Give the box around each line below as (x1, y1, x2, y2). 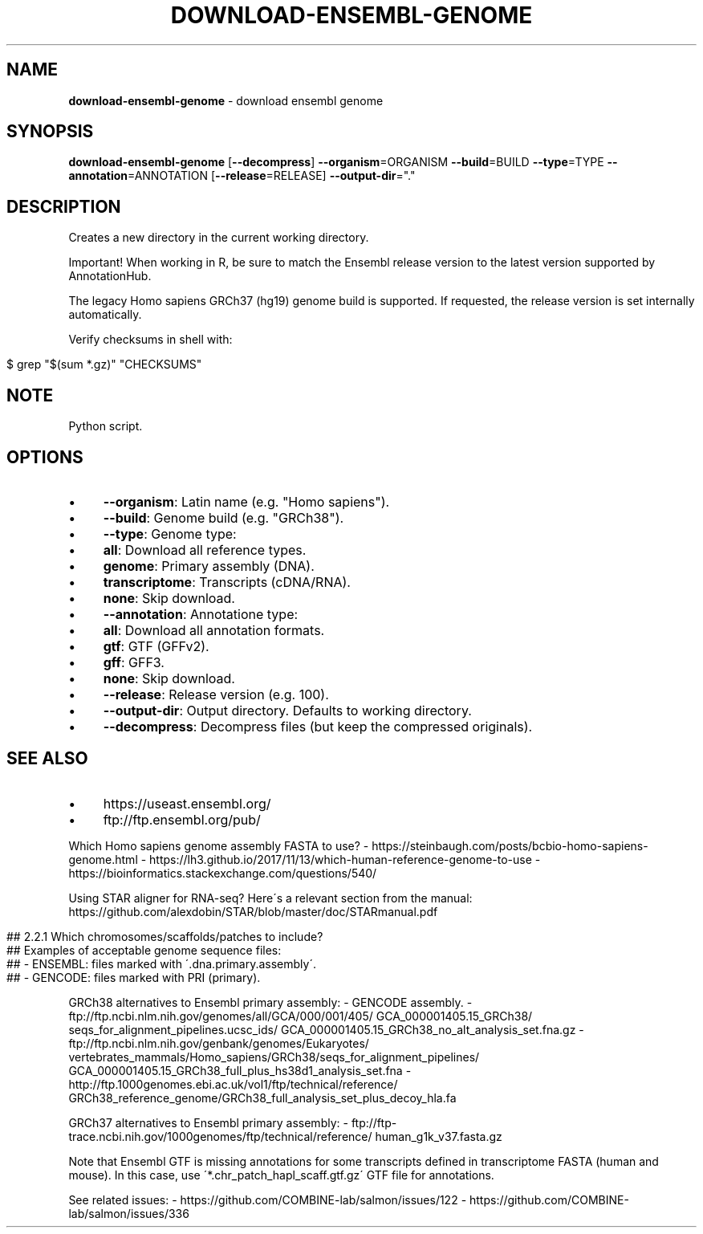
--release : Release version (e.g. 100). (103, 686, 329, 703)
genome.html (68, 852, 138, 866)
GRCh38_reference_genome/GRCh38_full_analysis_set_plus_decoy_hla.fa (68, 1090, 457, 1105)
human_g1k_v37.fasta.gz (375, 1129, 502, 1143)
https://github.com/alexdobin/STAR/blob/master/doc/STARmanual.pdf (68, 904, 438, 918)
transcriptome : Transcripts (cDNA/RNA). (103, 573, 351, 590)
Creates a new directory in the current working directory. (68, 230, 369, 245)
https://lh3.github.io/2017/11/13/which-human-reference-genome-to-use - (149, 852, 541, 866)
